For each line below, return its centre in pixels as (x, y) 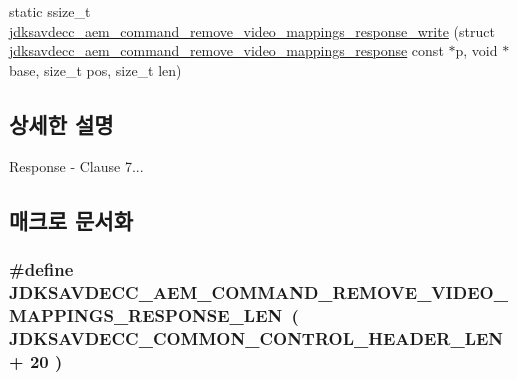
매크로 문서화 (71, 219)
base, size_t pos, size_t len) (95, 69)
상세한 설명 (61, 123)
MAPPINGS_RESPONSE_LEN (146, 314)
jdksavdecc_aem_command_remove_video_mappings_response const (226, 50)
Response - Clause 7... (76, 165)
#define (41, 268)
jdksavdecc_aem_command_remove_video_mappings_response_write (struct (252, 30)
